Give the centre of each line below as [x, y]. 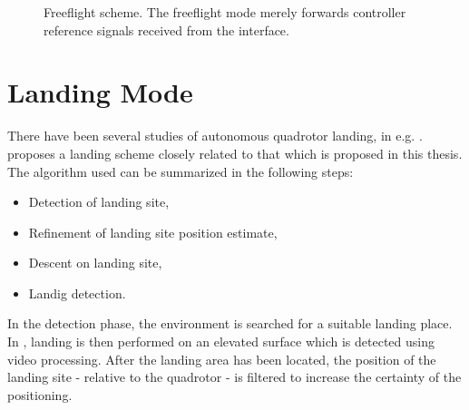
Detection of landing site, [99, 202]
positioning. [40, 394]
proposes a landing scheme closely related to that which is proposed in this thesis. [235, 153]
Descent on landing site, [95, 263]
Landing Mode [100, 92]
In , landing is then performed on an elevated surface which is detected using [221, 342]
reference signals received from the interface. [166, 29]
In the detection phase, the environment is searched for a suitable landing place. [230, 323]
